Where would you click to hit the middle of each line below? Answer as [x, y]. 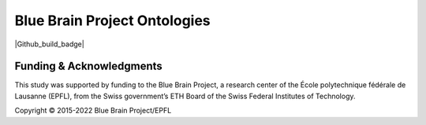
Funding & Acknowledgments [89, 66]
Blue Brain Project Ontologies [112, 20]
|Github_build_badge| [49, 44]
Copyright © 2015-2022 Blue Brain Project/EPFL [93, 111]
